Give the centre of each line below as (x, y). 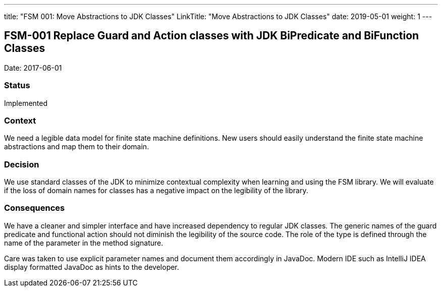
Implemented (26, 103)
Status (17, 85)
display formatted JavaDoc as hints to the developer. (92, 267)
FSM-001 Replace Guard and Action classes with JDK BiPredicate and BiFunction (212, 36)
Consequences (35, 208)
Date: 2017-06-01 (33, 68)
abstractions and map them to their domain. (77, 147)
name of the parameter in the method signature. (84, 243)
